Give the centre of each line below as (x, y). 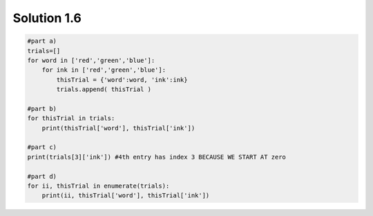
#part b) (42, 108)
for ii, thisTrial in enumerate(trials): (98, 186)
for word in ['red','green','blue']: (91, 60)
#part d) (42, 176)
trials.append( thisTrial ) (104, 89)
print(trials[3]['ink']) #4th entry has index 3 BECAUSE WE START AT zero (157, 157)
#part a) (42, 41)
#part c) (42, 147)
